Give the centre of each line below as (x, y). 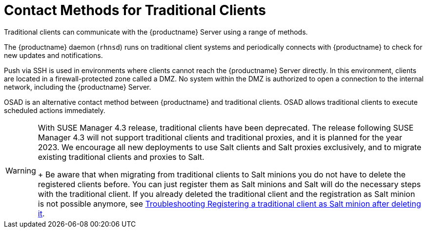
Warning (21, 170)
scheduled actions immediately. (55, 110)
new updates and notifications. (53, 55)
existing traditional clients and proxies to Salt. (121, 157)
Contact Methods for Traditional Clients (135, 10)
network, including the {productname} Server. (78, 87)
